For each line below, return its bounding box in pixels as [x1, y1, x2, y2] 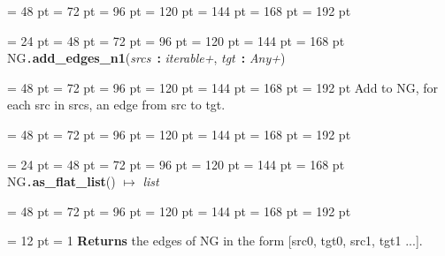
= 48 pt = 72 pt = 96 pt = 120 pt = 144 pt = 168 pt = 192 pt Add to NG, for [7, 78, 439, 96]
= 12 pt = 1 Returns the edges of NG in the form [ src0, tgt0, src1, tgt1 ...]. [7, 231, 423, 250]
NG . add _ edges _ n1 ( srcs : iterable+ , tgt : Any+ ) [7, 49, 286, 67]
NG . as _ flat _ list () [7, 172, 116, 191]
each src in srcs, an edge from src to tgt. [7, 95, 226, 114]
